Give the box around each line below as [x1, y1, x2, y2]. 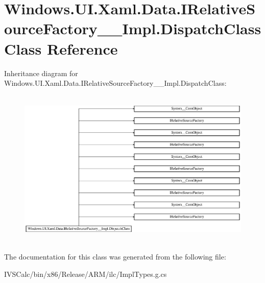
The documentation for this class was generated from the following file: [4, 251, 226, 262]
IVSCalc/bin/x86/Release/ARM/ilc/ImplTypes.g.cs [4, 269, 167, 279]
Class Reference [4, 38, 118, 59]
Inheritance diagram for [4, 67, 78, 78]
